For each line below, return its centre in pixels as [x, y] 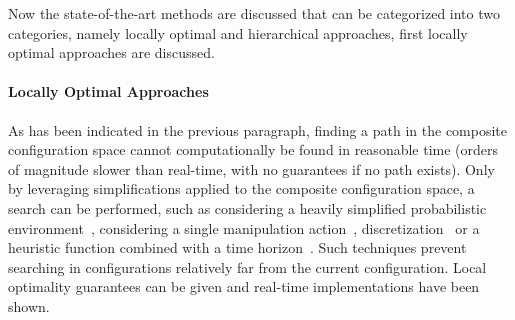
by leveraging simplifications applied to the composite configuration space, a [241, 188]
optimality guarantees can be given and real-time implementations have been [244, 286]
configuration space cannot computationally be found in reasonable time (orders [253, 149]
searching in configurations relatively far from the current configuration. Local [247, 266]
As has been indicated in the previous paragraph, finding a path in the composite [258, 129]
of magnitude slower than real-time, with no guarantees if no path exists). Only [251, 168]
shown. [29, 305]
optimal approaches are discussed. [111, 52]
